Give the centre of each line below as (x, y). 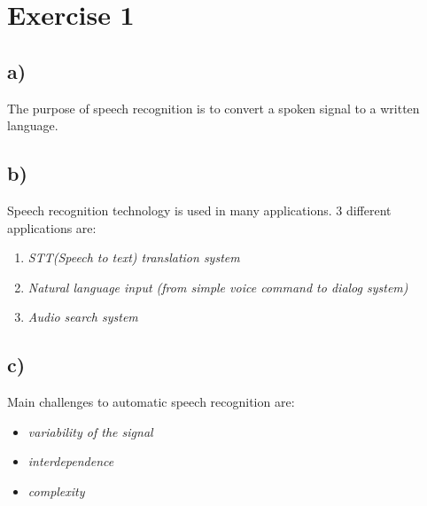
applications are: (52, 227)
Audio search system (83, 317)
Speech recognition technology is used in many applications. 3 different (199, 210)
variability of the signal (90, 431)
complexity (56, 490)
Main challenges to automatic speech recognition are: (151, 402)
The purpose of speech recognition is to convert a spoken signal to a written (213, 108)
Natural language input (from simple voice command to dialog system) (218, 287)
